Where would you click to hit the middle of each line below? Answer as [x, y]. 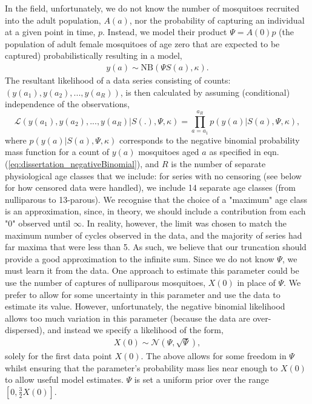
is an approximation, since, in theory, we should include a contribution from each [155, 211]
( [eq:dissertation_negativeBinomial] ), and [82, 163]
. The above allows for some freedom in [214, 355]
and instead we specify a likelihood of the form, [135, 330]
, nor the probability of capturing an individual [217, 20]
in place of [256, 282]
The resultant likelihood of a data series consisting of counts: [118, 80]
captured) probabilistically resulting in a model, [94, 55]
